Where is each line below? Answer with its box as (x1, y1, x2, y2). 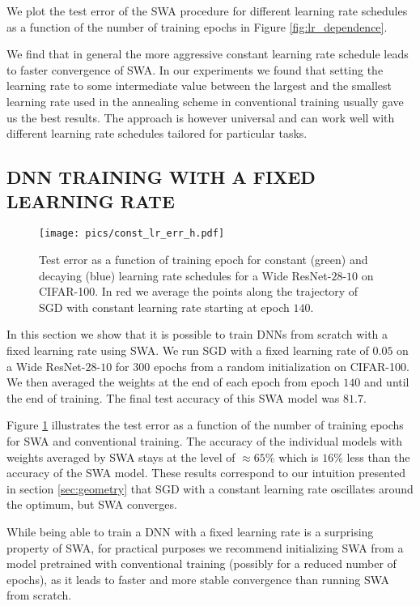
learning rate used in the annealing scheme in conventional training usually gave (6, 92, 404, 109)
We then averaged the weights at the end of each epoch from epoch (6, 373, 340, 390)
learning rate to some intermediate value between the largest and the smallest (6, 77, 392, 94)
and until (363, 373, 409, 390)
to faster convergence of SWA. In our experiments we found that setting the (6, 61, 384, 78)
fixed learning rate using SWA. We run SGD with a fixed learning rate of (6, 341, 369, 358)
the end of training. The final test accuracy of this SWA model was (6, 389, 340, 406)
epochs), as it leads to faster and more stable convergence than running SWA (6, 570, 390, 587)
